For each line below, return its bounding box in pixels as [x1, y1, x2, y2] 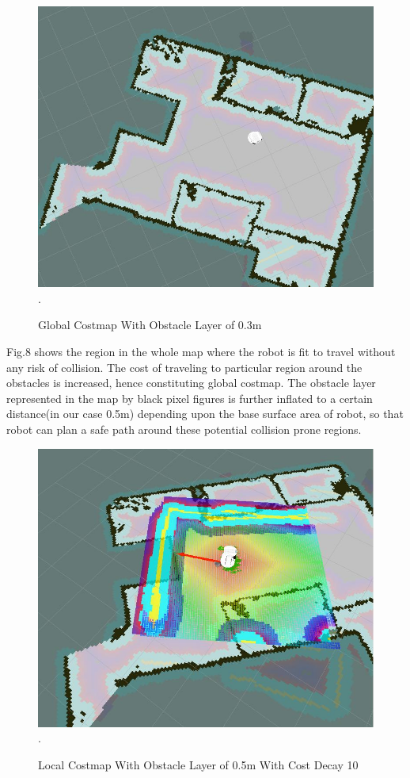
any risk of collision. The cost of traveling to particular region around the [6, 358, 363, 375]
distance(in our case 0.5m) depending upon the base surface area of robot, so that [6, 405, 404, 422]
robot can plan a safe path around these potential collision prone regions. [6, 420, 362, 437]
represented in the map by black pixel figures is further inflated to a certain [6, 389, 373, 406]
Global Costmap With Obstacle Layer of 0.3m [38, 316, 262, 333]
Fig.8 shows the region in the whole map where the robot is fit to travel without [6, 343, 396, 359]
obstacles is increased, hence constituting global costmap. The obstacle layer [6, 374, 376, 391]
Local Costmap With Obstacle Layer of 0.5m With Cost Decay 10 [38, 756, 359, 772]
